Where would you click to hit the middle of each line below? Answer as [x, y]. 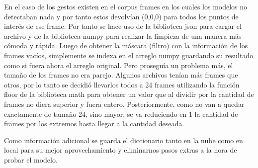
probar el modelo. [31, 159]
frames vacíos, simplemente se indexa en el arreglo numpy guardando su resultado [129, 55]
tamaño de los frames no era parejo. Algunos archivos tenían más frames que [121, 75]
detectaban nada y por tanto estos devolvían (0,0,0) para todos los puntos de [121, 16]
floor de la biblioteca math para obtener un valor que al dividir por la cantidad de [129, 94]
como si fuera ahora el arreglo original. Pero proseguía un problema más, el [119, 65]
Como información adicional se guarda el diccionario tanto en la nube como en [124, 140]
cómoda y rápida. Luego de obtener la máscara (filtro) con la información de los [126, 45]
